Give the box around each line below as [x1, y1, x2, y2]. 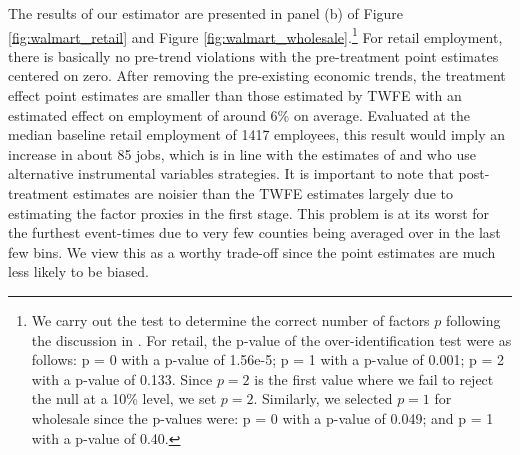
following [446, 309, 501, 330]
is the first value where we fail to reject [254, 368, 494, 389]
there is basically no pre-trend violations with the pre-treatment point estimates [8, 45, 499, 66]
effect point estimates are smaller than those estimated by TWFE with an [8, 85, 462, 106]
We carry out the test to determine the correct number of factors [31, 309, 430, 330]
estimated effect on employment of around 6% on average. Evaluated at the [8, 104, 470, 125]
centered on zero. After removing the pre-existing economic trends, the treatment [8, 65, 506, 86]
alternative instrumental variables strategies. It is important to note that [8, 163, 454, 184]
